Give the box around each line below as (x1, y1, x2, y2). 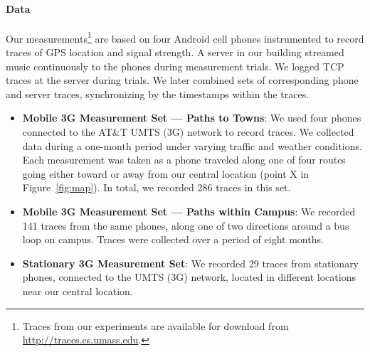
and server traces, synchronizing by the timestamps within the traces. (6, 86, 310, 101)
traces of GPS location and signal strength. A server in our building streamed (6, 45, 344, 60)
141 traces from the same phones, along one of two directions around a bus (22, 218, 349, 233)
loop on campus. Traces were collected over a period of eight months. (22, 232, 324, 247)
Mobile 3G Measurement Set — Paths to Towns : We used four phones (22, 110, 361, 125)
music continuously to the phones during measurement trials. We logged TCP (6, 58, 344, 73)
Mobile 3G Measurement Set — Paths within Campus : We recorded (22, 203, 356, 218)
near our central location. (22, 283, 133, 298)
